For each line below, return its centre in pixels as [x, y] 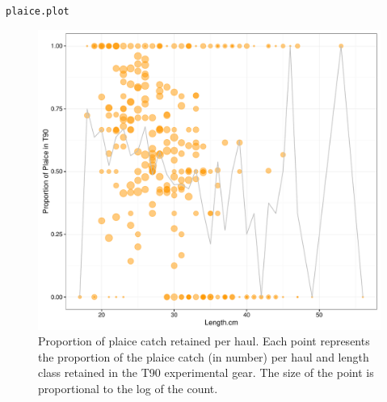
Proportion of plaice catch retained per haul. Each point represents [204, 341]
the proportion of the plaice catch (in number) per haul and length [204, 356]
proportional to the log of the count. [128, 389]
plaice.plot [38, 11]
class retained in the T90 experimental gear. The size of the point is [206, 372]
